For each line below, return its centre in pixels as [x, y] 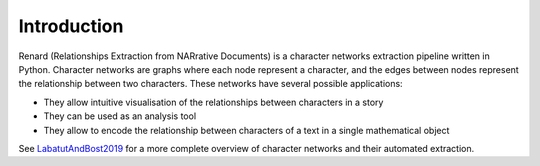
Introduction [71, 26]
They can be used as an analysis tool [120, 116]
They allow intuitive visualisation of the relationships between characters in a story [213, 102]
